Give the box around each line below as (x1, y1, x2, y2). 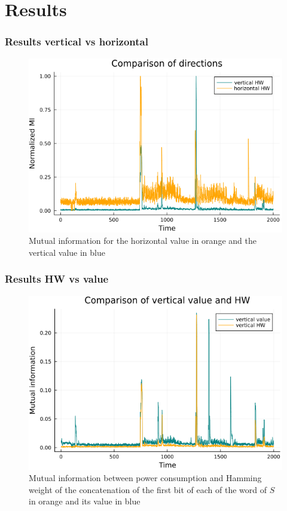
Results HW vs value (5, 271, 109, 286)
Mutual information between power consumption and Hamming (29, 472, 262, 484)
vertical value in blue (29, 246, 105, 258)
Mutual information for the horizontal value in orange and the (29, 234, 257, 247)
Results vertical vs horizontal (5, 34, 148, 49)
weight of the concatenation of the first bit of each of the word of (29, 483, 267, 495)
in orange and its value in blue (29, 495, 141, 507)
